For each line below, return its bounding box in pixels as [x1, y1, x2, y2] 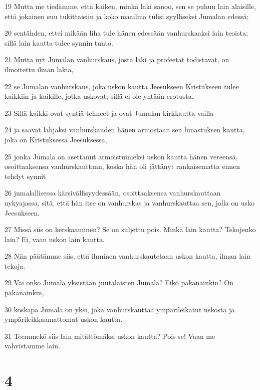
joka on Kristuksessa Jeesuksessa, [5, 134, 107, 144]
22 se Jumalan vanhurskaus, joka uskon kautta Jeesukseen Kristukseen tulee [5, 81, 239, 91]
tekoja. [5, 260, 26, 271]
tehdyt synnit [5, 170, 46, 181]
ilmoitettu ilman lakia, [5, 64, 74, 74]
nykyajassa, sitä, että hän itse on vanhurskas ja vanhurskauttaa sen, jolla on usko [5, 197, 254, 208]
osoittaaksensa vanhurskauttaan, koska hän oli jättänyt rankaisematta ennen [5, 161, 240, 171]
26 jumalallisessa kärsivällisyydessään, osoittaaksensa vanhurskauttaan [5, 187, 221, 198]
